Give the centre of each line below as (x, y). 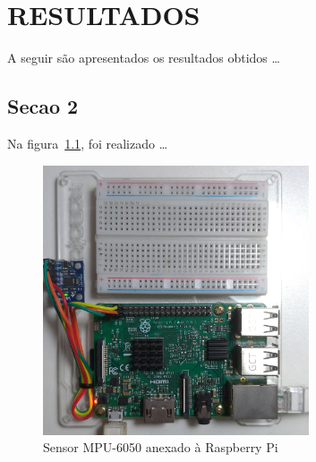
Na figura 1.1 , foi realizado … (88, 143)
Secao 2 (43, 106)
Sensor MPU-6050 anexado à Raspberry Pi (161, 447)
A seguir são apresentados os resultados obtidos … (144, 58)
